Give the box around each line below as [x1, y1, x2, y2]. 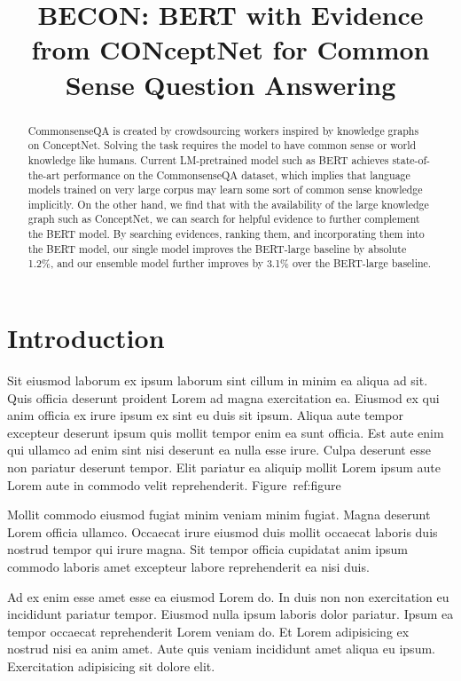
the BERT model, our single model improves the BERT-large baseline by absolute [27, 241, 407, 256]
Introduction [7, 320, 165, 356]
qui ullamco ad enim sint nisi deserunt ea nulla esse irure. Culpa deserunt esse [7, 440, 431, 459]
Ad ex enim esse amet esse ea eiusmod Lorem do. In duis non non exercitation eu [7, 587, 449, 606]
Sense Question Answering [65, 66, 396, 102]
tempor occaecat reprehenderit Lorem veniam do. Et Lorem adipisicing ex [7, 622, 410, 640]
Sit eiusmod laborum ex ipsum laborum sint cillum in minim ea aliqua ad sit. [7, 371, 428, 390]
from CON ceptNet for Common [31, 31, 430, 67]
